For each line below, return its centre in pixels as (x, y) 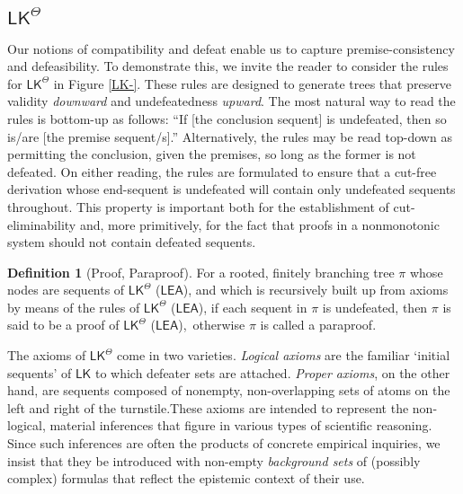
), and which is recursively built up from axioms (316, 290)
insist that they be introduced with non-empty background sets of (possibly (214, 460)
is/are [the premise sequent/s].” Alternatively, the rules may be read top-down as (230, 136)
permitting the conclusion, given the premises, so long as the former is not (212, 154)
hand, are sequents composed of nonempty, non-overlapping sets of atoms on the (229, 390)
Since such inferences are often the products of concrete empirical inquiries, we (224, 443)
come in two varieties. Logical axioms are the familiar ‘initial (284, 355)
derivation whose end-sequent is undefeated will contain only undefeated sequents (231, 189)
